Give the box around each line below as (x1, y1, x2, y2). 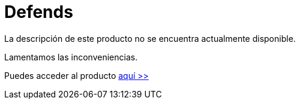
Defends (4, 2, 73, 22)
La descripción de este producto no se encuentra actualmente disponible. (4, 33, 296, 44)
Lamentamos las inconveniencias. (4, 51, 138, 62)
